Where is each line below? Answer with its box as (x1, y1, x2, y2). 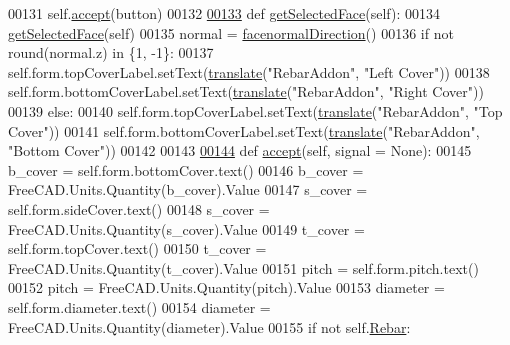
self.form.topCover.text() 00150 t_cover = (8, 238, 267, 259)
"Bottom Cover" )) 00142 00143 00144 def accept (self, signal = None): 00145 (8, 140, 472, 161)
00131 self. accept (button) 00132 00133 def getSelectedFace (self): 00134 (8, 3, 441, 23)
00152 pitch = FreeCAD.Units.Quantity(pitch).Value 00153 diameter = (8, 277, 445, 298)
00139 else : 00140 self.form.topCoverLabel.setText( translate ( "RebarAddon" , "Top (8, 100, 503, 121)
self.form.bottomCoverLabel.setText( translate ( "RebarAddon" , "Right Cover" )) (8, 81, 484, 102)
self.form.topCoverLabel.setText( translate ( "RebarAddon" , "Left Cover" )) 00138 (8, 61, 490, 82)
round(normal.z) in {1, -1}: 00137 (8, 42, 214, 63)
